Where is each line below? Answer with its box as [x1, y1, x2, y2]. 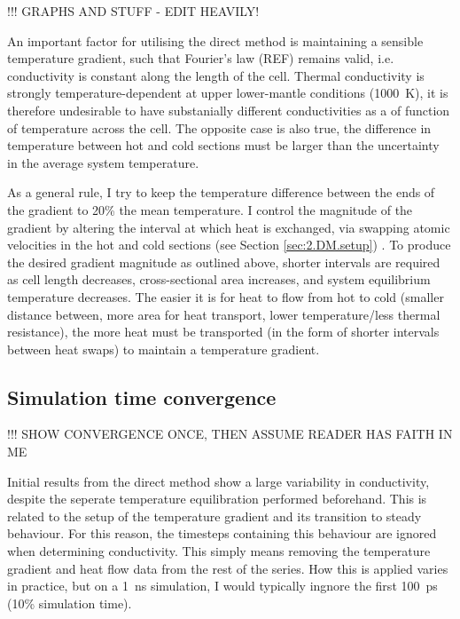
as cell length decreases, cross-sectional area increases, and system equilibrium [7, 270, 431, 289]
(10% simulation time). [7, 593, 132, 612]
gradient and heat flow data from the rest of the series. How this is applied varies [7, 559, 448, 577]
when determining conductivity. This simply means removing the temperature [7, 542, 431, 560]
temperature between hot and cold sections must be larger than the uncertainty [7, 136, 440, 155]
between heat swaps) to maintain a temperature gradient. [7, 339, 320, 358]
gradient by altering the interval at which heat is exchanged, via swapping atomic [7, 218, 450, 236]
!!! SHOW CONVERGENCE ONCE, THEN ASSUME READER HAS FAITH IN [7, 425, 453, 443]
